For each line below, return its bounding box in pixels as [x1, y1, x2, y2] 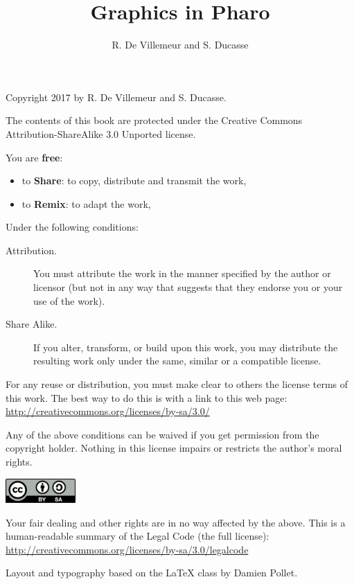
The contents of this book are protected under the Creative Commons [6, 113, 303, 127]
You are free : [6, 150, 63, 164]
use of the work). [33, 293, 105, 308]
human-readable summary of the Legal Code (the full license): [6, 529, 269, 543]
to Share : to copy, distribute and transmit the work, [21, 173, 247, 188]
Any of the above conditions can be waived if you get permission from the [6, 427, 319, 441]
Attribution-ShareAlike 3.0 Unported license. [6, 126, 196, 141]
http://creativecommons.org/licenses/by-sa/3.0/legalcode [6, 542, 249, 556]
